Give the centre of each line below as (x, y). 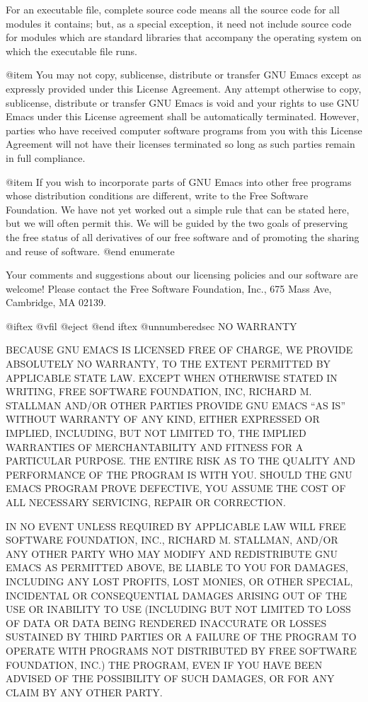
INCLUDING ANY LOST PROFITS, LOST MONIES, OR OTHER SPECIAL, (179, 581)
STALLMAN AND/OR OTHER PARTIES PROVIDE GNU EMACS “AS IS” (176, 405)
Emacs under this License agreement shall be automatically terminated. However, (183, 116)
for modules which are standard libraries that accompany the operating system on (184, 37)
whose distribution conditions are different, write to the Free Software (157, 195)
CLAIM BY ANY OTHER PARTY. (84, 692)
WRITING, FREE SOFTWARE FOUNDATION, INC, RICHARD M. (159, 391)
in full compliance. (46, 157)
